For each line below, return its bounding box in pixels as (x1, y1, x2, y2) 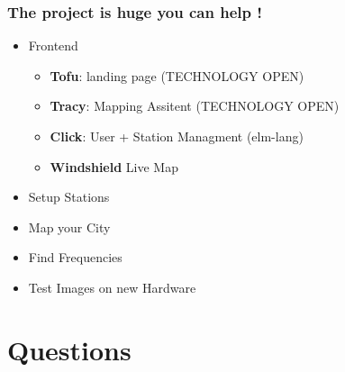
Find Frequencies (28, 248, 123, 267)
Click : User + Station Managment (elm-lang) (50, 127, 304, 145)
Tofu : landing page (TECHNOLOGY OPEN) (50, 66, 304, 85)
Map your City (28, 217, 111, 236)
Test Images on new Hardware (28, 277, 196, 296)
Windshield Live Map (50, 157, 178, 176)
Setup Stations (28, 187, 110, 206)
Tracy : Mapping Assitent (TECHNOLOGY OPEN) (50, 96, 340, 115)
